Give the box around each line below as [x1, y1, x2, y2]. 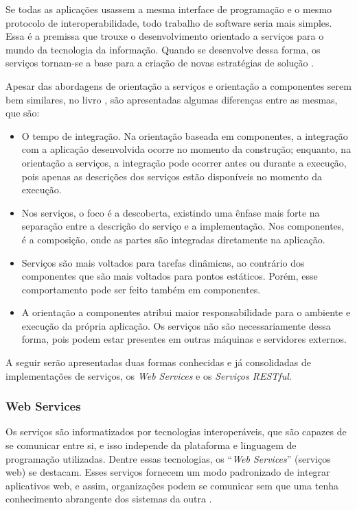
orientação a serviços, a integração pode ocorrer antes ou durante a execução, [21, 155, 347, 169]
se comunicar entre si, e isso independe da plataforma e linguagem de [5, 438, 297, 452]
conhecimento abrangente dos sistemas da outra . [5, 491, 212, 506]
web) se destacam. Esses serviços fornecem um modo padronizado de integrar [5, 465, 330, 479]
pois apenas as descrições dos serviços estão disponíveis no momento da [21, 169, 322, 183]
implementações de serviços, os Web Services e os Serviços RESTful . [5, 368, 292, 382]
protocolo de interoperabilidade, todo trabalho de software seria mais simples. [5, 15, 332, 29]
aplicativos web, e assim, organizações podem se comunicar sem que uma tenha [5, 478, 339, 492]
